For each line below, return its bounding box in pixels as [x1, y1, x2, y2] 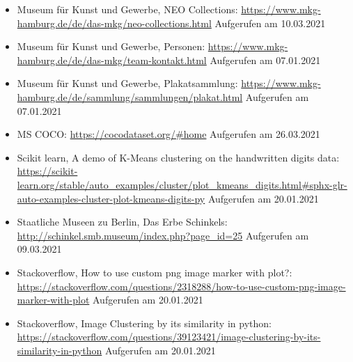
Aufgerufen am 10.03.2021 [214, 15, 326, 30]
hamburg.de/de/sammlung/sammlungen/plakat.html [17, 89, 243, 104]
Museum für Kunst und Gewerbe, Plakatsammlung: [17, 76, 238, 90]
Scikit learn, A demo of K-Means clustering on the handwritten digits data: [17, 150, 340, 164]
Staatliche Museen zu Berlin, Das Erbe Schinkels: [17, 214, 228, 229]
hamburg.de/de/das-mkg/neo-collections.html [17, 15, 212, 30]
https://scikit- [17, 164, 78, 178]
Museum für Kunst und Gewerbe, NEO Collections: [17, 2, 238, 16]
